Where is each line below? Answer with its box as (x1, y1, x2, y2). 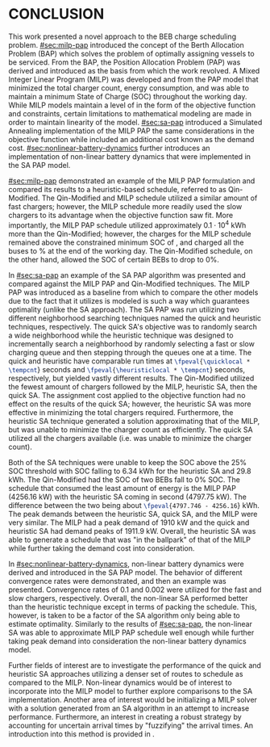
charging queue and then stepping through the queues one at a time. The (8, 347, 252, 357)
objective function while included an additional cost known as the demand (8, 134, 255, 144)
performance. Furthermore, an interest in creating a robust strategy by (8, 711, 242, 721)
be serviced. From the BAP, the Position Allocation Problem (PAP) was (8, 57, 241, 67)
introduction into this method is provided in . (8, 728, 155, 739)
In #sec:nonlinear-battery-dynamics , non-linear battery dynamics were (8, 559, 244, 569)
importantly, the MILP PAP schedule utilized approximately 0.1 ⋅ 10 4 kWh (8, 219, 247, 230)
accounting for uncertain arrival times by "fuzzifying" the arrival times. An (8, 720, 254, 730)
